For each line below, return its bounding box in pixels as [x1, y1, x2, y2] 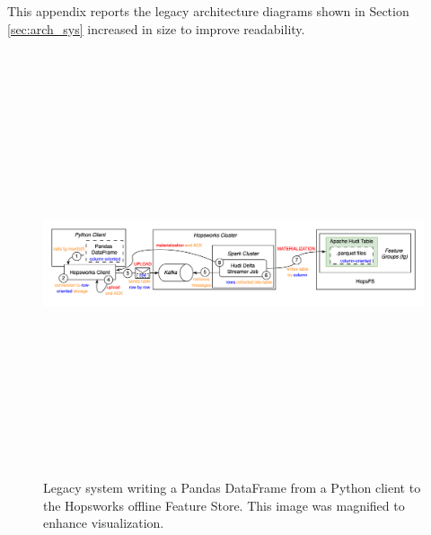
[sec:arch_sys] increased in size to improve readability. [7, 19, 305, 38]
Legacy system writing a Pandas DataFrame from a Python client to [43, 478, 421, 497]
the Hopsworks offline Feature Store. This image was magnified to [43, 495, 405, 514]
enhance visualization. [43, 513, 164, 532]
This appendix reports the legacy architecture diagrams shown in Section [7, 2, 409, 20]
